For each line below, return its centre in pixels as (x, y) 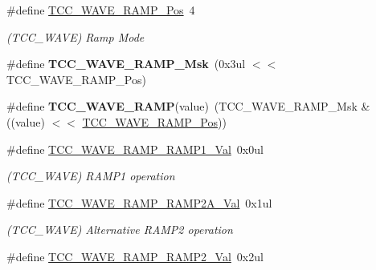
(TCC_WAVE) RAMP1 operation (91, 176)
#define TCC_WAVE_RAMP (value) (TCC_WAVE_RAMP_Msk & (188, 106)
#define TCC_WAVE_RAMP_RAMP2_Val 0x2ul (135, 256)
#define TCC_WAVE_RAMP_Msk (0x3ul (126, 64)
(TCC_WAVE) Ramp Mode (76, 36)
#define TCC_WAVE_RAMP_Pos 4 (101, 10)
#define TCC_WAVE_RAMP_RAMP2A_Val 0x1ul (139, 202)
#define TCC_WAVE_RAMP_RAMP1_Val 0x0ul (135, 149)
